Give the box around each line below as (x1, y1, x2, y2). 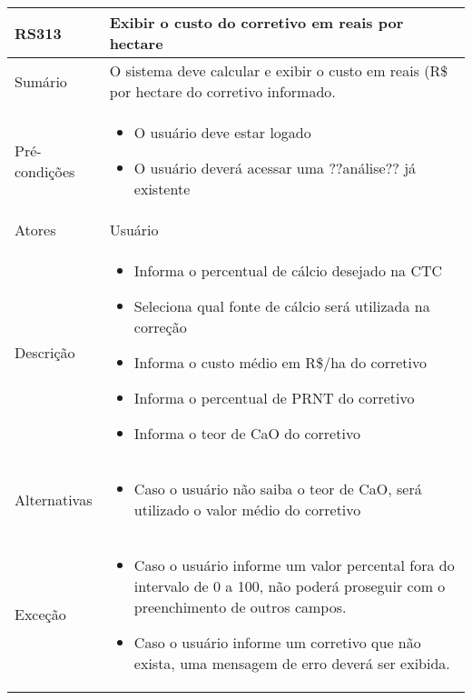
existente (133, 178, 191, 199)
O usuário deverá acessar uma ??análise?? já (133, 157, 417, 178)
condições (15, 160, 75, 182)
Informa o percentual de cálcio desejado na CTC (133, 260, 443, 281)
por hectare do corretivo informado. (109, 81, 336, 102)
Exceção (15, 604, 66, 625)
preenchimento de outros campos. (133, 596, 347, 617)
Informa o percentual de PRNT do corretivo (133, 387, 415, 408)
